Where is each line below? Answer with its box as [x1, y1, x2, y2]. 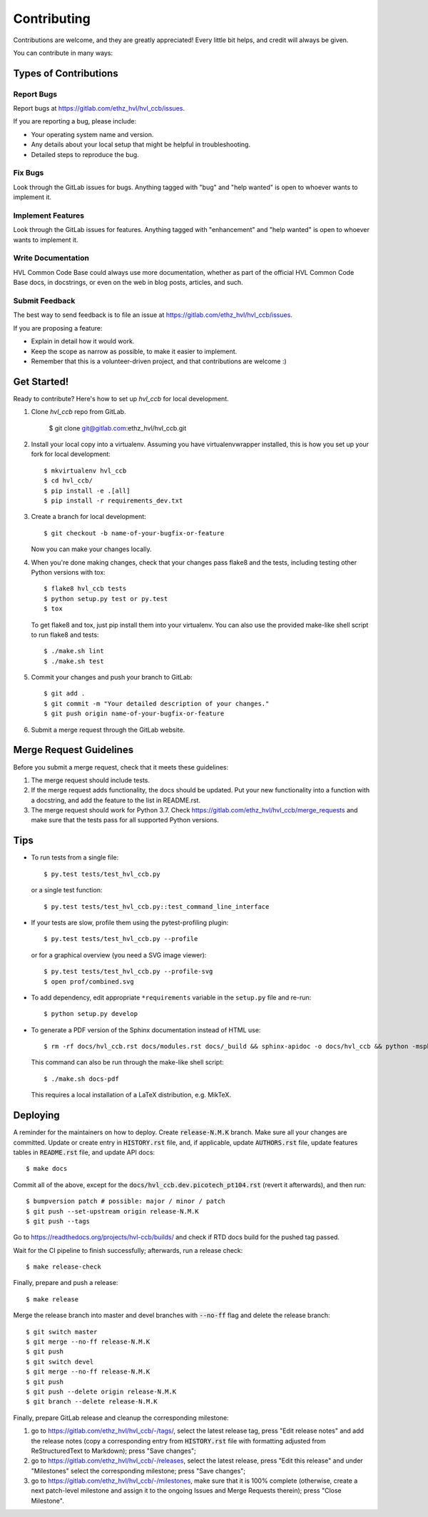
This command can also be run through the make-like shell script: [31, 1058, 224, 1067]
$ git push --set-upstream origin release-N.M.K [26, 1207, 199, 1215]
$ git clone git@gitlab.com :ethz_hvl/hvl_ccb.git [49, 423, 187, 432]
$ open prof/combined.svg [44, 977, 135, 985]
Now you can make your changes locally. [31, 545, 152, 553]
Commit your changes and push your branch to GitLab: [31, 673, 193, 682]
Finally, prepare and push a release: [13, 1279, 118, 1287]
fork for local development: [31, 450, 111, 458]
